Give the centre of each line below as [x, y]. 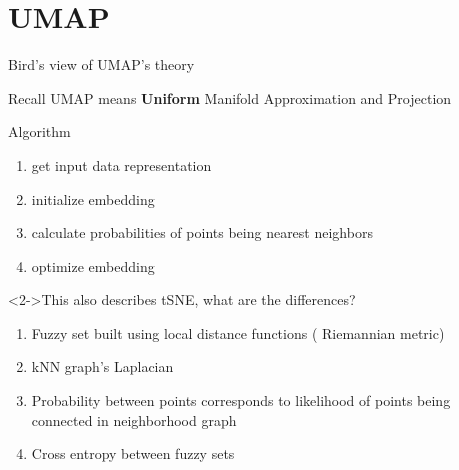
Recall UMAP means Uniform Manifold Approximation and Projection [230, 97]
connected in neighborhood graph [134, 419]
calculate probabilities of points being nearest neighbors [202, 232]
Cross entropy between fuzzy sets [133, 453]
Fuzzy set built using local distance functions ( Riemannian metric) [238, 332]
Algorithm [39, 131]
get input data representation [121, 164]
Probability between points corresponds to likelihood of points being [241, 400]
